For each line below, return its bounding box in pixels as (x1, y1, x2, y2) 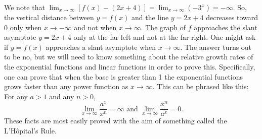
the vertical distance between (4, 12, 94, 22)
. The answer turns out (180, 41, 252, 52)
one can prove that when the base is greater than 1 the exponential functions (4, 71, 243, 82)
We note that (4, 2, 45, 12)
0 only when (4, 22, 42, 32)
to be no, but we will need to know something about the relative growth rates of (4, 51, 253, 62)
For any (4, 91, 28, 101)
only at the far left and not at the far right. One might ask (73, 32, 256, 42)
